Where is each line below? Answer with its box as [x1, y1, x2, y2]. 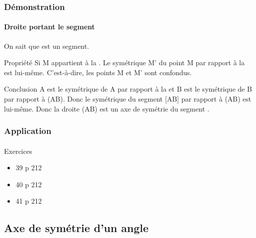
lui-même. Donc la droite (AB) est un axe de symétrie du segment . [4, 103, 209, 114]
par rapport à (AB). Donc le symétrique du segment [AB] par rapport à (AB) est [4, 94, 252, 104]
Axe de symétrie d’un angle [4, 220, 149, 236]
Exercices [4, 145, 32, 156]
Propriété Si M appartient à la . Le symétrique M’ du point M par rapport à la [4, 57, 245, 68]
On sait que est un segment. [4, 40, 89, 51]
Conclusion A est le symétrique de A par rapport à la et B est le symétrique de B [4, 84, 252, 94]
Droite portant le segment [4, 21, 95, 32]
